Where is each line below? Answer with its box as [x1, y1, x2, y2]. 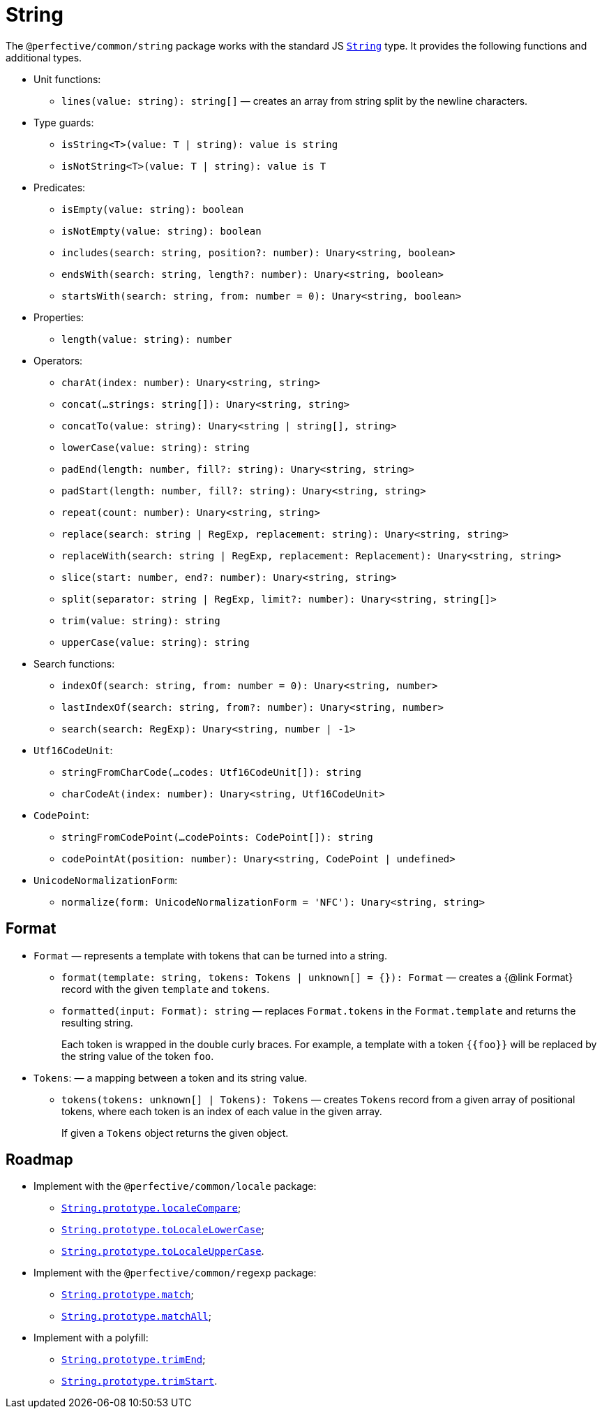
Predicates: [33, 181, 86, 193]
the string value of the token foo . [61, 1050, 214, 1062]
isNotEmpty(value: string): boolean [61, 225, 262, 237]
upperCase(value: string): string [61, 636, 250, 648]
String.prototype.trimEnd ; [61, 1353, 206, 1366]
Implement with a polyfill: [33, 1332, 149, 1344]
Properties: [33, 311, 84, 323]
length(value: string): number [61, 333, 232, 345]
